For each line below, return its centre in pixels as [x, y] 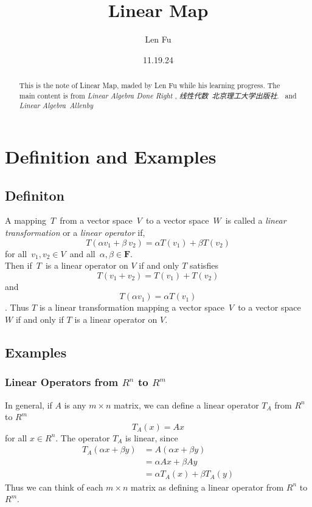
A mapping [26, 220]
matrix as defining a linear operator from [207, 487]
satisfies [204, 265]
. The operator [83, 437]
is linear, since [152, 437]
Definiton [35, 195]
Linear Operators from [62, 382]
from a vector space [96, 220]
